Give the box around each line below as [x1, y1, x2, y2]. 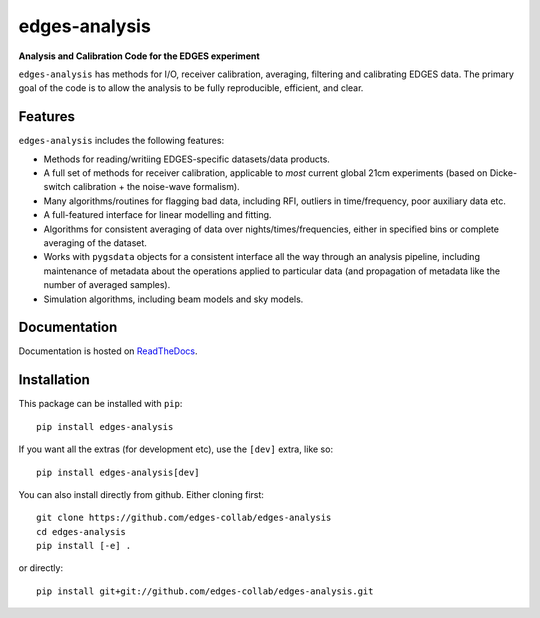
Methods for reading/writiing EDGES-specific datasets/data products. [43, 153, 330, 165]
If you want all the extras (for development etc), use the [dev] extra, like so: [18, 443, 334, 455]
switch [43, 181, 71, 193]
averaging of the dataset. [43, 236, 147, 249]
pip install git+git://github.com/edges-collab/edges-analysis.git [36, 585, 374, 597]
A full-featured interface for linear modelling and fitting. [43, 209, 272, 221]
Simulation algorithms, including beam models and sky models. [43, 293, 304, 305]
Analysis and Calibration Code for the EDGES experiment [18, 50, 260, 62]
